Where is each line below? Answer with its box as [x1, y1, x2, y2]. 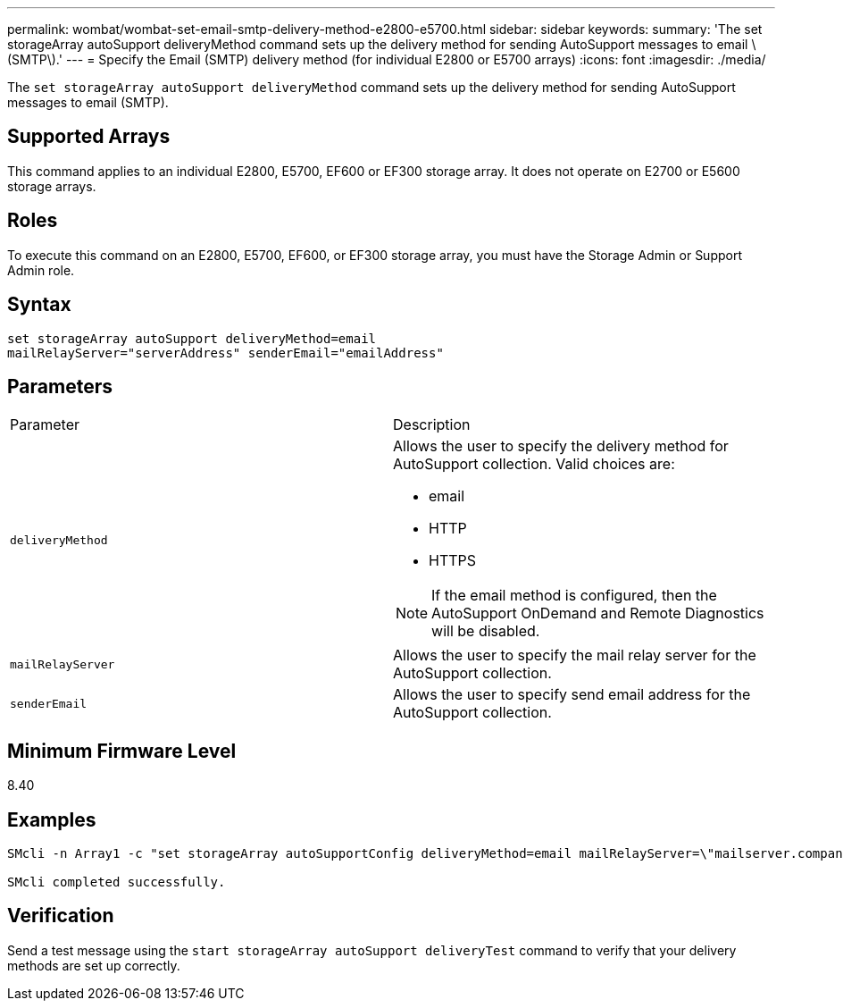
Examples [7, 808, 96, 831]
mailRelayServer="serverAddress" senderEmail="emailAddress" [7, 345, 444, 360]
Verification [7, 904, 114, 928]
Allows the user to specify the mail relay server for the [393, 646, 756, 665]
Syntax [7, 293, 71, 316]
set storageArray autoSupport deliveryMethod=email [7, 331, 377, 346]
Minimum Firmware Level [7, 739, 237, 762]
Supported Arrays [7, 125, 171, 148]
